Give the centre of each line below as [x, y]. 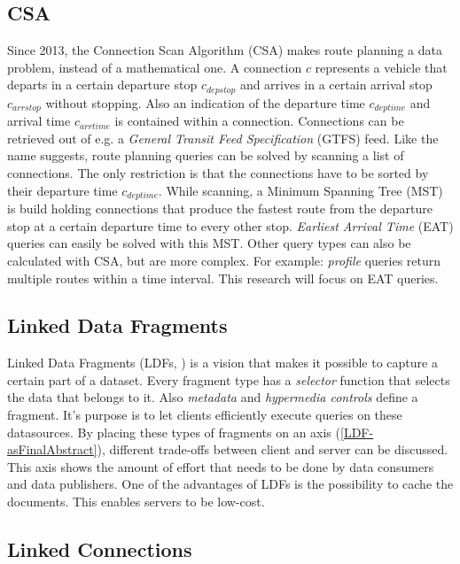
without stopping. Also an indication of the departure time [205, 102]
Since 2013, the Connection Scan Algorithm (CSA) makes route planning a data [225, 50]
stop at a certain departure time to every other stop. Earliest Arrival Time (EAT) [230, 225]
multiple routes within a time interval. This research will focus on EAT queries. [223, 278]
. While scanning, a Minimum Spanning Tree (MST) [300, 190]
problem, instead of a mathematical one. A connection [155, 67]
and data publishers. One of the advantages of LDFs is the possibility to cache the [230, 484]
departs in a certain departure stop [102, 85]
